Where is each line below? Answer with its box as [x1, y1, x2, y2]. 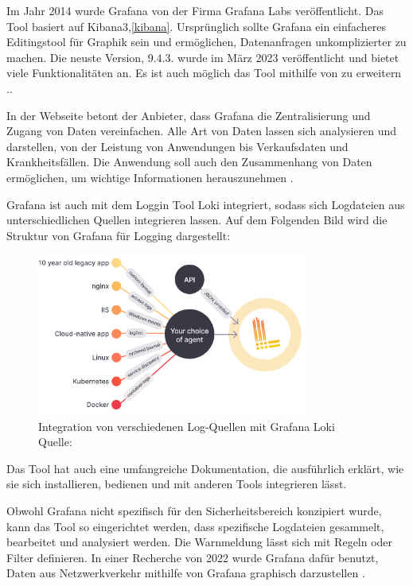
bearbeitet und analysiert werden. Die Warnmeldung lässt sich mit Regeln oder [6, 534, 393, 550]
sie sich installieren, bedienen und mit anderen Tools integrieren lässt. [6, 475, 347, 492]
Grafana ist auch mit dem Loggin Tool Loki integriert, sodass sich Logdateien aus [6, 196, 405, 212]
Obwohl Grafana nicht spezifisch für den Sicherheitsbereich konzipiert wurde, [6, 503, 382, 518]
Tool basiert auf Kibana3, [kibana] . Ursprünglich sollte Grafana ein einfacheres [6, 17, 387, 34]
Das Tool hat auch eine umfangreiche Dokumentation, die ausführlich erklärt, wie [6, 460, 404, 476]
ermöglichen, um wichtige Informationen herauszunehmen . [6, 169, 294, 185]
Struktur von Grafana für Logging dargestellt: [6, 227, 231, 243]
